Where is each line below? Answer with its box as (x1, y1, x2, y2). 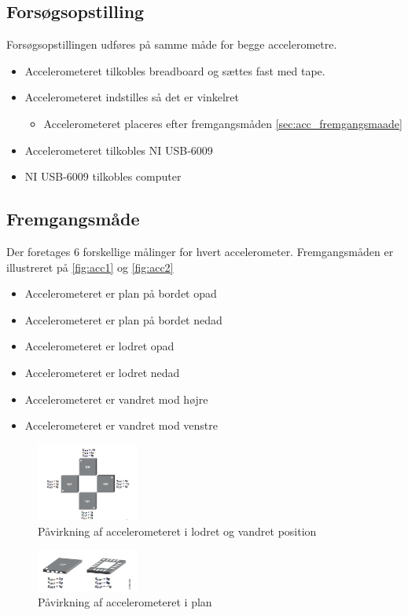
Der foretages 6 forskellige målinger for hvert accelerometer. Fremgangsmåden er (6, 243, 394, 259)
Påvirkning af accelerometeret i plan (38, 594, 212, 610)
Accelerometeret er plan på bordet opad (24, 285, 217, 302)
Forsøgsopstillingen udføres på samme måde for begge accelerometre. (6, 36, 337, 53)
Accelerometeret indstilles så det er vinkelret (24, 89, 239, 105)
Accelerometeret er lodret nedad (24, 364, 180, 380)
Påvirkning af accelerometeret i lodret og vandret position (38, 522, 317, 539)
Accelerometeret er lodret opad (24, 338, 175, 354)
